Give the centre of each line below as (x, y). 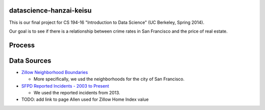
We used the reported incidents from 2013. (77, 93)
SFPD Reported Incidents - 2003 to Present (65, 86)
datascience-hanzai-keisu (50, 10)
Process (22, 45)
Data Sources (30, 61)
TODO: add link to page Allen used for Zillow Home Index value (85, 99)
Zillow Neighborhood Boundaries (55, 72)
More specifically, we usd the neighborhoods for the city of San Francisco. (109, 79)
